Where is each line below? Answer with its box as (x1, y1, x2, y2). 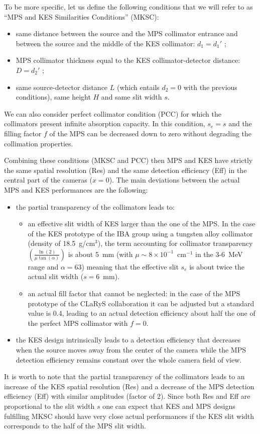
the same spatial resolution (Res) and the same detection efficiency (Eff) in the (4, 164, 247, 175)
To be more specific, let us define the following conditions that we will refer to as (4, 2, 253, 12)
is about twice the (189, 261, 244, 272)
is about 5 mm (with (68, 248, 133, 259)
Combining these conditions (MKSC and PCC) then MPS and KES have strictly (4, 155, 253, 165)
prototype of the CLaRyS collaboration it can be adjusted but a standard (28, 298, 254, 308)
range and (28, 261, 59, 272)
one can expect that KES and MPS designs (102, 401, 235, 411)
